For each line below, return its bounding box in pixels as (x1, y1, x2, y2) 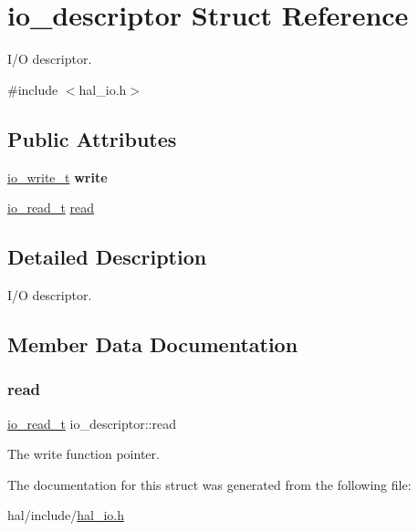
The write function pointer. (7, 444, 160, 463)
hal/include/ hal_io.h (7, 505, 124, 525)
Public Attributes (7, 124, 177, 152)
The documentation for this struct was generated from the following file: (7, 474, 412, 494)
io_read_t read (7, 198, 94, 217)
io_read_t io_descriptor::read (7, 413, 176, 432)
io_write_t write (7, 167, 108, 186)
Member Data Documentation (7, 329, 298, 358)
